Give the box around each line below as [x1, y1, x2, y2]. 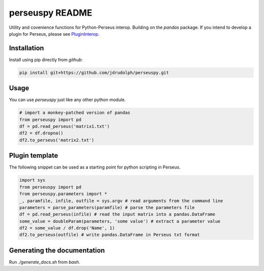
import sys [19, 177, 45, 183]
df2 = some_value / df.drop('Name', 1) [19, 225, 115, 231]
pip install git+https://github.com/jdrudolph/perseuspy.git [19, 70, 169, 75]
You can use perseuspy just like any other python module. [9, 97, 126, 103]
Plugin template [9, 151, 58, 160]
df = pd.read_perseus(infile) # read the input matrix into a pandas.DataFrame [19, 211, 216, 217]
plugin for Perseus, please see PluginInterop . [9, 31, 100, 37]
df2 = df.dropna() [19, 130, 64, 136]
